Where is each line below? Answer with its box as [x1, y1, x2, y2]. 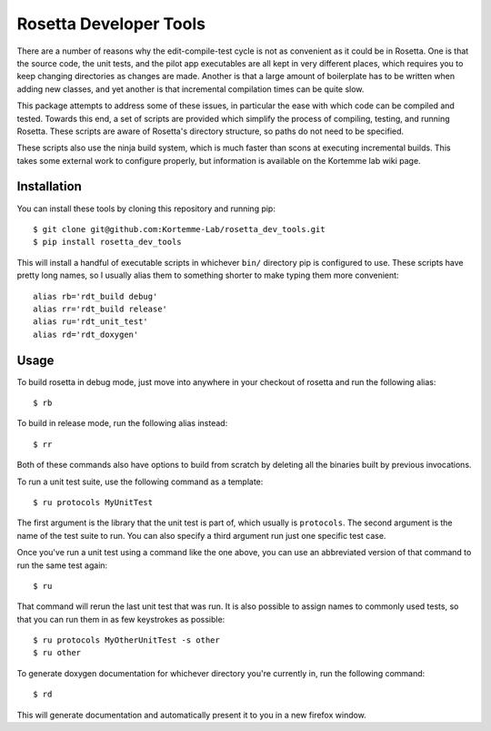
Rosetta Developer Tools [16, 14, 206, 34]
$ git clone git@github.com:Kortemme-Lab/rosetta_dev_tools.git [33, 224, 326, 234]
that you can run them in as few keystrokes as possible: [16, 614, 225, 624]
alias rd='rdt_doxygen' [33, 329, 139, 340]
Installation [16, 178, 82, 195]
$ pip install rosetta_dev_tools [33, 237, 182, 248]
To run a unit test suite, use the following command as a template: [16, 476, 264, 487]
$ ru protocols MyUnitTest [33, 497, 154, 507]
